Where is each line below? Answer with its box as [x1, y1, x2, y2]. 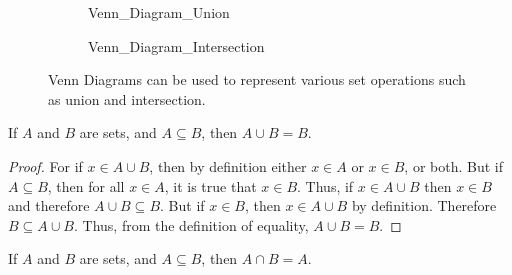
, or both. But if [404, 155, 504, 176]
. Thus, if [297, 175, 354, 196]
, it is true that [164, 175, 257, 196]
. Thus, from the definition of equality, [74, 214, 309, 235]
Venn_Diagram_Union [88, 2, 230, 22]
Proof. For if [8, 155, 83, 176]
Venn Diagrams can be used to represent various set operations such [48, 69, 466, 90]
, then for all [47, 175, 125, 196]
